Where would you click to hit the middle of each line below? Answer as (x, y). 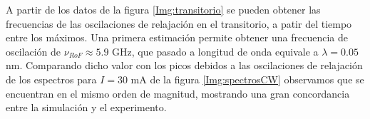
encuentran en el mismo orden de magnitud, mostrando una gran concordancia (178, 93)
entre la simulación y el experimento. (86, 107)
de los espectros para (51, 79)
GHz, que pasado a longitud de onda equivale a (215, 51)
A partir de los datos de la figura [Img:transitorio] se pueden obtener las (163, 9)
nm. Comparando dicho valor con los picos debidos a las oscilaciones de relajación (184, 65)
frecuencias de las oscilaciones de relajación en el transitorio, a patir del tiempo (179, 23)
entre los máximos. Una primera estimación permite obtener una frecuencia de (177, 37)
